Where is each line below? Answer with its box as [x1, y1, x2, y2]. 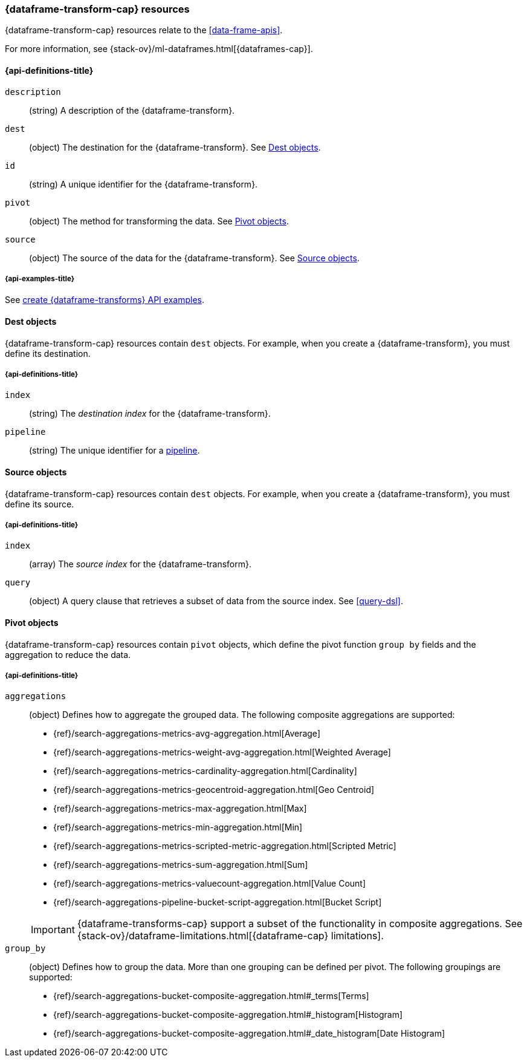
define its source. [5, 498, 74, 509]
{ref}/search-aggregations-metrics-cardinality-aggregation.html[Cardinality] [53, 766, 357, 777]
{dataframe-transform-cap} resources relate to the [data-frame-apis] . [5, 25, 283, 36]
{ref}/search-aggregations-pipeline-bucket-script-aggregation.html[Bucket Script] [53, 897, 382, 908]
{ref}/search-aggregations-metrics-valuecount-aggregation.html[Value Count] [53, 878, 366, 889]
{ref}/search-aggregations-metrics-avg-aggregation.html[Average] [53, 728, 320, 739]
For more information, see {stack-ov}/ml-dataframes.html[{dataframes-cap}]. [5, 44, 313, 54]
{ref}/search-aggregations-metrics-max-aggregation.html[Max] [53, 803, 307, 814]
